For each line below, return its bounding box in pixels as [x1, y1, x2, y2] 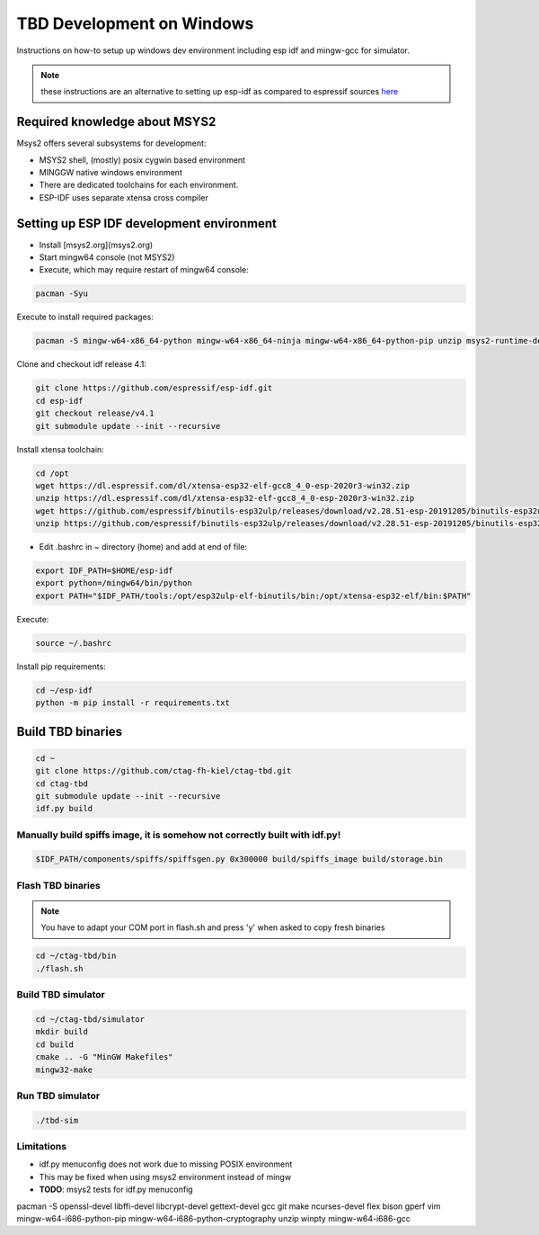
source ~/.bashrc [35, 638, 112, 648]
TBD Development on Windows [16, 13, 254, 33]
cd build [35, 1039, 75, 1050]
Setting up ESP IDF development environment [16, 216, 278, 231]
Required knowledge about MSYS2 [16, 114, 216, 130]
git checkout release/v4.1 [35, 408, 155, 418]
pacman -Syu [35, 289, 89, 299]
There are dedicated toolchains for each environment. [39, 180, 239, 191]
